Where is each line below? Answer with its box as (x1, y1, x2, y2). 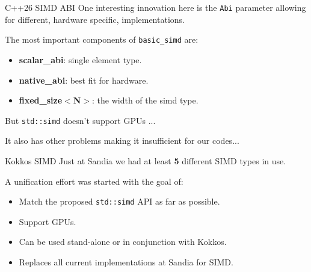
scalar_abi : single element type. (19, 53, 142, 66)
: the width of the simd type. (92, 94, 199, 107)
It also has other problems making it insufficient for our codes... (5, 134, 239, 147)
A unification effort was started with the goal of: (5, 175, 183, 187)
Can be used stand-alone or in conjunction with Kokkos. (19, 235, 227, 248)
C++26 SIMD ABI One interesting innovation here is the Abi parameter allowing (5, 1, 306, 13)
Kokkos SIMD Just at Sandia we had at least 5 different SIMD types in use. (5, 154, 286, 167)
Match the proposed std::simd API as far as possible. (19, 195, 220, 208)
